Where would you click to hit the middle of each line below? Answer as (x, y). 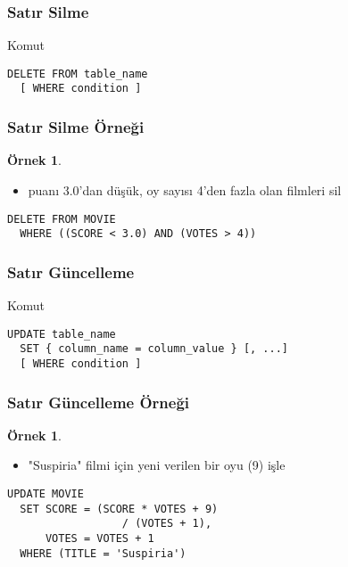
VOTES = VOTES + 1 (99, 538)
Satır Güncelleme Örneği (99, 402)
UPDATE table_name (62, 334)
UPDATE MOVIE (46, 494)
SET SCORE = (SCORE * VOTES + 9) (119, 509)
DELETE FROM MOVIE (62, 219)
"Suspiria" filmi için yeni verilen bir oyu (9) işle (157, 465)
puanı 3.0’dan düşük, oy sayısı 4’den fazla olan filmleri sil (185, 189)
